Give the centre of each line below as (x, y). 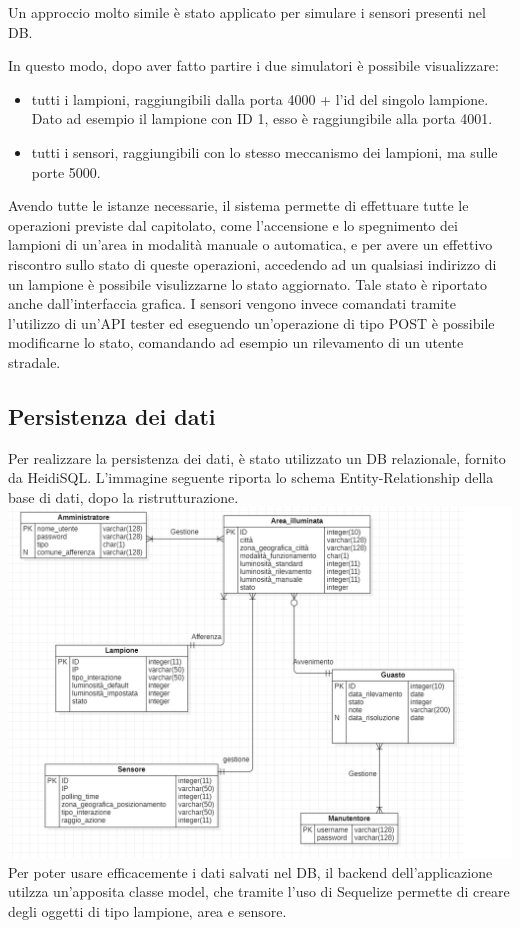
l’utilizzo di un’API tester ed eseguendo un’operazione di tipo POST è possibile (251, 322)
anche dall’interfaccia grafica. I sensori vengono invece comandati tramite (232, 303)
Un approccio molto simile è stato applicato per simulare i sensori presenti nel (247, 12)
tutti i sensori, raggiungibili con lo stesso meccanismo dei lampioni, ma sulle (264, 151)
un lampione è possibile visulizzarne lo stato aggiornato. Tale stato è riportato (247, 283)
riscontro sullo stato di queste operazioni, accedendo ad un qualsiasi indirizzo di (252, 263)
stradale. (34, 361)
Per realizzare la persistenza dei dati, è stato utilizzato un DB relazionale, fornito (257, 457)
